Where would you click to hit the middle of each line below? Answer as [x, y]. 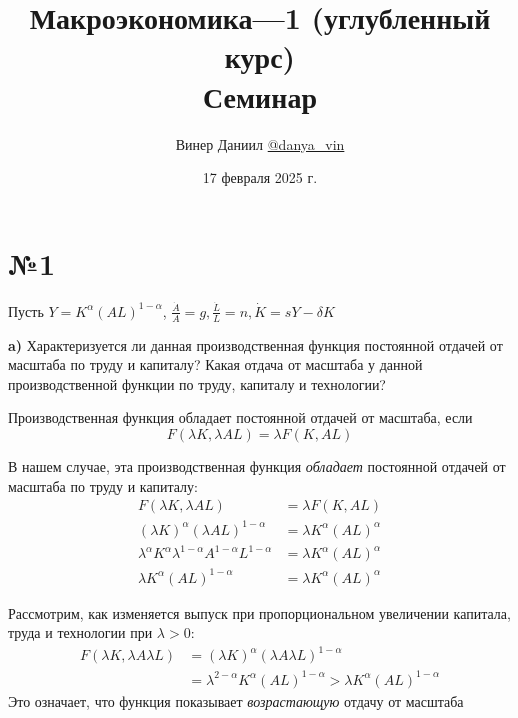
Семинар [260, 95]
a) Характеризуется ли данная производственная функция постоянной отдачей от [255, 344]
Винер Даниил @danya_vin [260, 143]
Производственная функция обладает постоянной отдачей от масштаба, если [240, 417]
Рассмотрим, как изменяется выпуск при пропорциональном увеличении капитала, [259, 612]
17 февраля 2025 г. [260, 177]
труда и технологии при [80, 632]
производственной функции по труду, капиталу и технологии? [197, 383]
